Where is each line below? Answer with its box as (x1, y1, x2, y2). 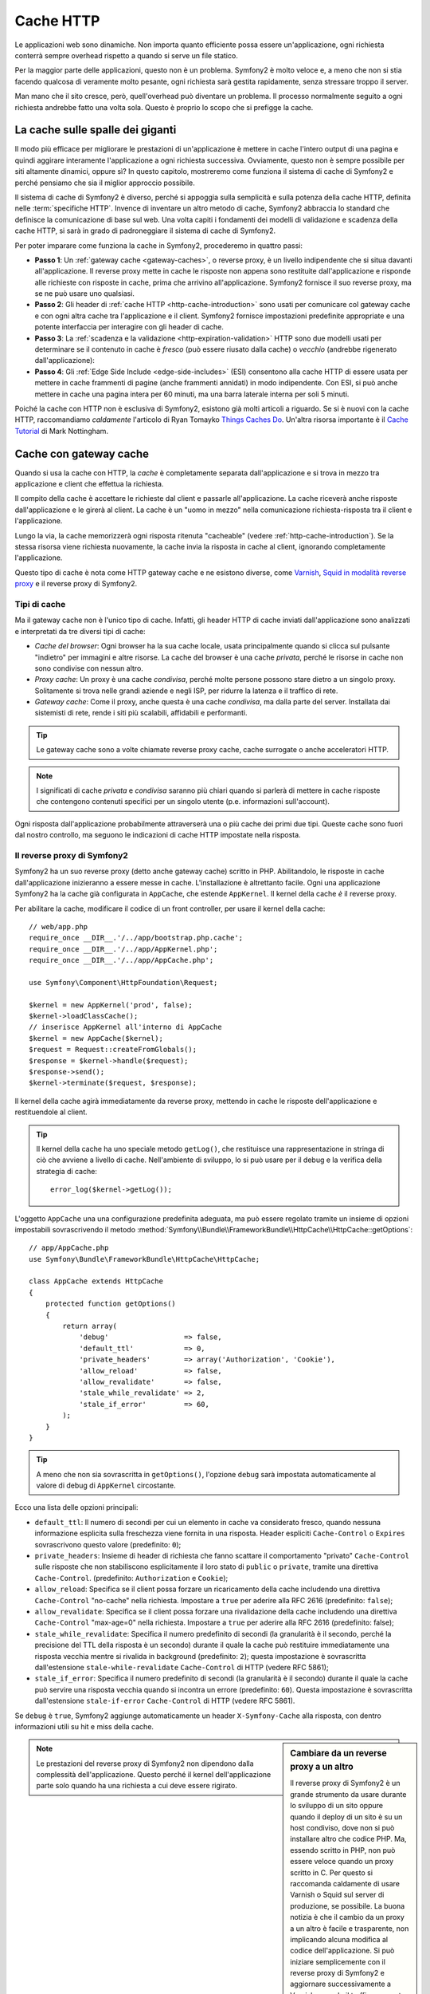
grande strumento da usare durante (290, 1789, 407, 1799)
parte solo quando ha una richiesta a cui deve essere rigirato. (36, 1781, 238, 1791)
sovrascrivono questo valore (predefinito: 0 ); (34, 1539, 182, 1549)
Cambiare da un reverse (290, 1748, 387, 1759)
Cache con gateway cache (14, 447, 150, 460)
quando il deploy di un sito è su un (290, 1811, 403, 1822)
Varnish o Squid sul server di (290, 1890, 385, 1900)
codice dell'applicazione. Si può (290, 1946, 395, 1956)
